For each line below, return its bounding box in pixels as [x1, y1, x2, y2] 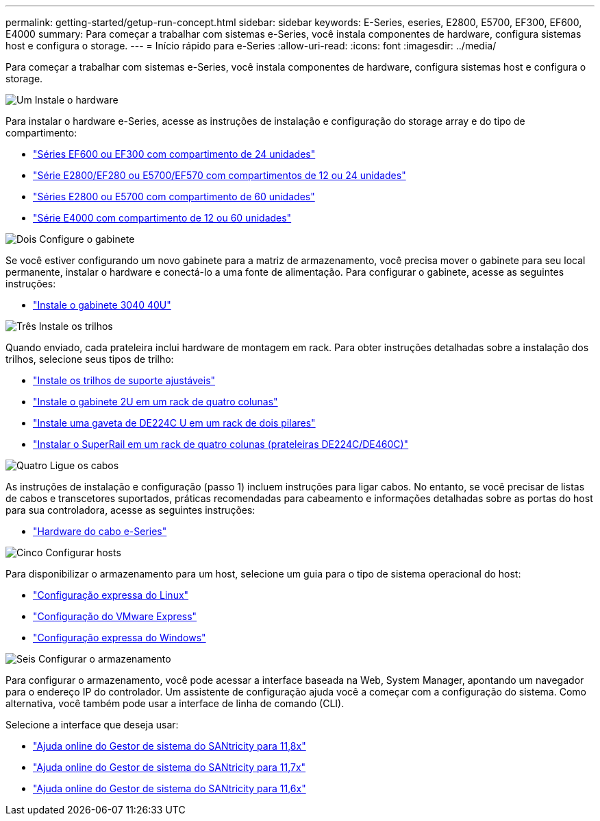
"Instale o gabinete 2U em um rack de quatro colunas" [33, 396, 278, 407]
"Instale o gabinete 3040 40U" [33, 299, 171, 311]
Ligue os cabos [49, 460, 119, 471]
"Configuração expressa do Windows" [33, 632, 206, 643]
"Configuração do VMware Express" [33, 610, 197, 622]
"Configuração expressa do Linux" [33, 589, 189, 601]
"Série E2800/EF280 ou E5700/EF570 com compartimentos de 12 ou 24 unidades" [33, 169, 406, 181]
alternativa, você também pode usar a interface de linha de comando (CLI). [5, 698, 345, 709]
